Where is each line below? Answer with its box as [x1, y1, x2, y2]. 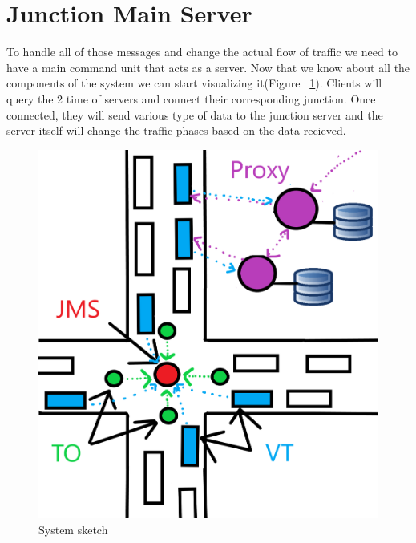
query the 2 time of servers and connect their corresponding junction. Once [6, 90, 376, 107]
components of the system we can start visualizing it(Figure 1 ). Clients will [6, 75, 382, 91]
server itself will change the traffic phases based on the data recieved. [6, 122, 346, 139]
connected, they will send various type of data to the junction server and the [6, 106, 383, 123]
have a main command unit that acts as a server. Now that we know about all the [6, 59, 410, 75]
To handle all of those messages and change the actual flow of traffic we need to [6, 43, 398, 60]
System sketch [38, 521, 108, 537]
